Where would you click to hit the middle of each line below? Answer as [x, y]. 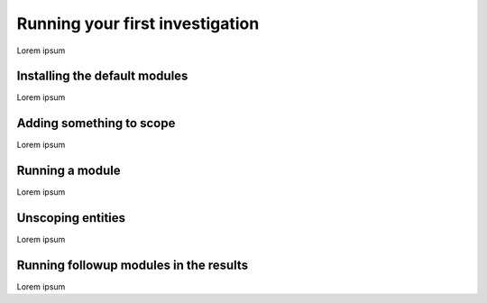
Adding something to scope [96, 123]
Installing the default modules [102, 76]
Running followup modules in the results [132, 265]
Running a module [69, 171]
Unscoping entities [71, 218]
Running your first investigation [138, 23]
